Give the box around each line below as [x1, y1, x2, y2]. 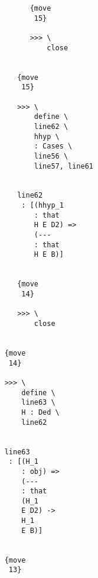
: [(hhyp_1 [21, 201, 64, 210]
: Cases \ [34, 142, 73, 151]
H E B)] [34, 250, 64, 259]
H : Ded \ [21, 408, 60, 416]
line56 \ [34, 151, 68, 160]
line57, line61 [34, 162, 94, 170]
